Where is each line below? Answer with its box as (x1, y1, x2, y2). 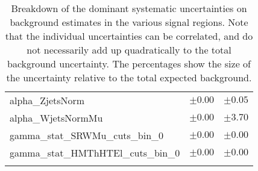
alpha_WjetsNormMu (10, 111, 103, 125)
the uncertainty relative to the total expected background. (6, 70, 252, 84)
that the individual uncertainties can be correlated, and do (5, 29, 253, 43)
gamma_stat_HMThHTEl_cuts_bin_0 (10, 146, 180, 160)
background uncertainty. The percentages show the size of (7, 57, 251, 70)
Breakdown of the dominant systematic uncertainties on (11, 1, 247, 15)
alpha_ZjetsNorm (10, 93, 85, 107)
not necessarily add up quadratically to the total (27, 43, 231, 57)
